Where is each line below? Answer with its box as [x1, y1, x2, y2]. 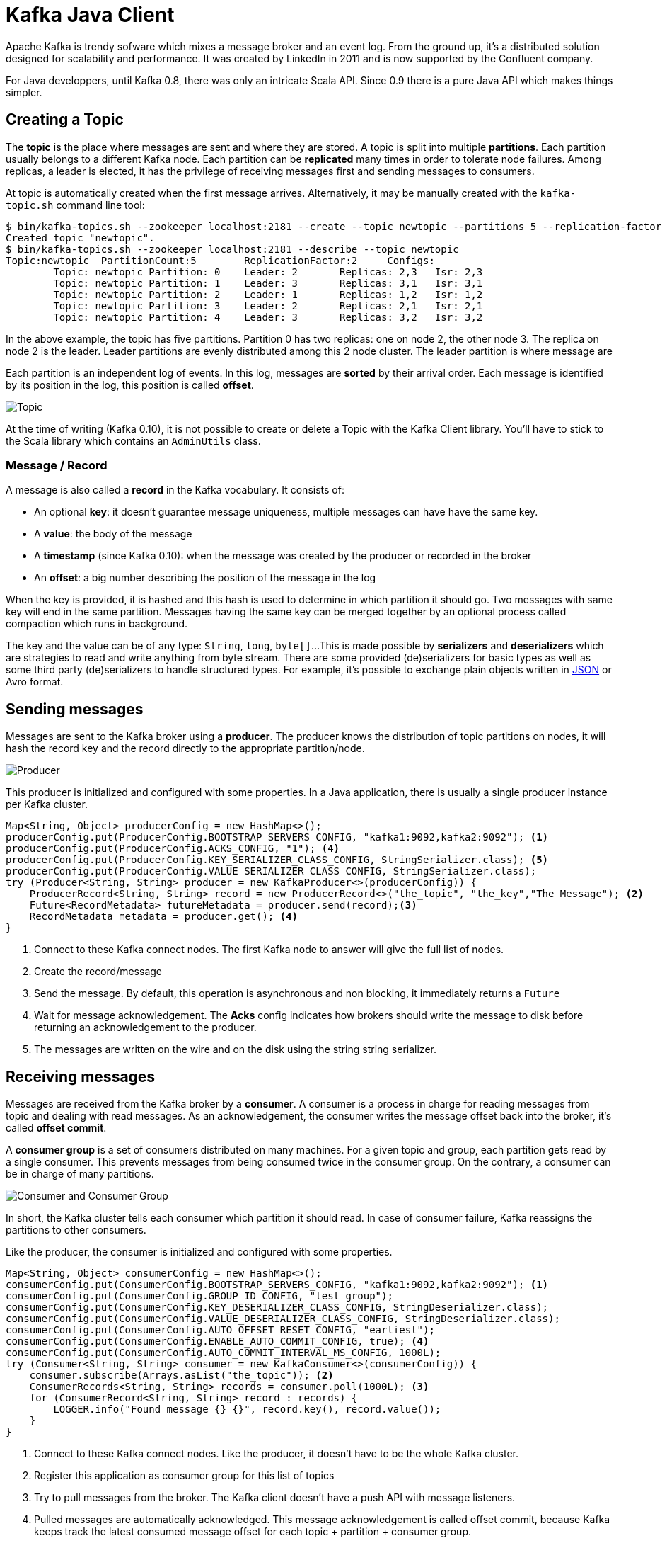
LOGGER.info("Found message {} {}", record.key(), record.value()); [53, 1403, 441, 1416]
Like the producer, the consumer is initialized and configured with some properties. [6, 1246, 393, 1258]
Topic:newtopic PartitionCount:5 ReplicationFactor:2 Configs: [6, 254, 435, 266]
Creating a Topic [6, 110, 124, 129]
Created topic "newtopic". [6, 232, 155, 244]
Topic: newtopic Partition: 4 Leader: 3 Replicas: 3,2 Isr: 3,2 [53, 311, 483, 323]
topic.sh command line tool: [6, 198, 145, 211]
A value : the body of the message [34, 528, 192, 540]
